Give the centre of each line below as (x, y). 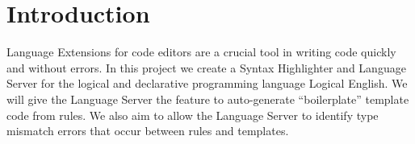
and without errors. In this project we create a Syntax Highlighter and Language (206, 67)
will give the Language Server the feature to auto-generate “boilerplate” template (208, 99)
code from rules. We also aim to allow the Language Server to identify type (193, 115)
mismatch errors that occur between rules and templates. (148, 131)
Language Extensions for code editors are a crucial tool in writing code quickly (201, 52)
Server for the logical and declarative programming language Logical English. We (207, 83)
